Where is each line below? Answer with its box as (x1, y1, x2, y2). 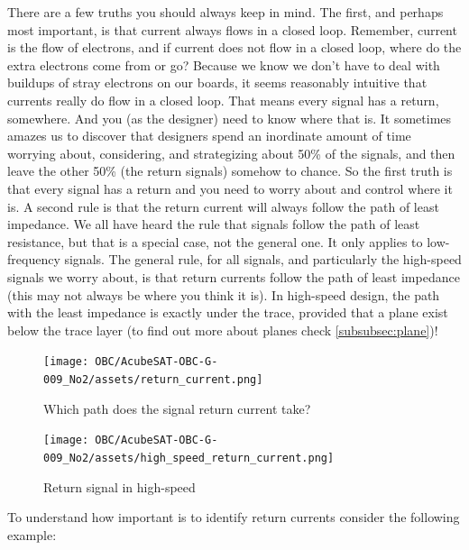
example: (7, 525, 57, 544)
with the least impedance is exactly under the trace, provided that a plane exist (7, 303, 448, 322)
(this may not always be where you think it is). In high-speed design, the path (7, 285, 440, 304)
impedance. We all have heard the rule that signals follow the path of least (7, 215, 420, 234)
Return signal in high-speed (43, 477, 196, 496)
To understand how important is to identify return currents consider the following (7, 508, 460, 527)
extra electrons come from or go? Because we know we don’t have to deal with (7, 55, 440, 74)
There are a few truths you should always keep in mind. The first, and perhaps (7, 3, 444, 21)
